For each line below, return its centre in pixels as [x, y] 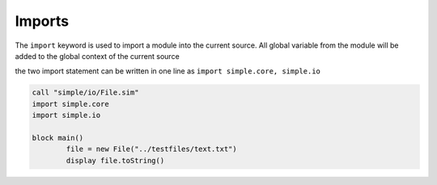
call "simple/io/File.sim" [85, 92]
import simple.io [66, 116]
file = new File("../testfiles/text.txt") [152, 149]
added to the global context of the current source [97, 56]
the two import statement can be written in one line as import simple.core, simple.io [168, 71]
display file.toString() [115, 160]
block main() [58, 138]
